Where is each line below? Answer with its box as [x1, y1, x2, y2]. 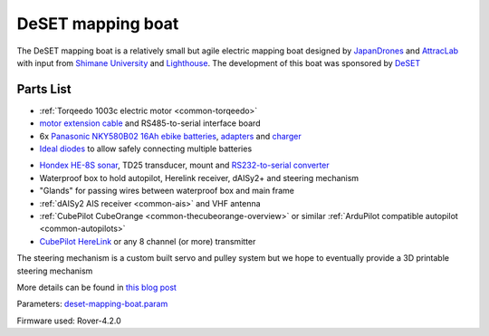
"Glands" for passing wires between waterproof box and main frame [39, 186, 294, 197]
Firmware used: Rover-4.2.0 [16, 315, 121, 326]
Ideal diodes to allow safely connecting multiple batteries [39, 143, 253, 154]
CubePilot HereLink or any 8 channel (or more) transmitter [39, 235, 256, 246]
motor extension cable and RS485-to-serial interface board [39, 118, 261, 129]
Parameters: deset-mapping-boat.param [16, 299, 168, 310]
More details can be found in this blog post [16, 282, 177, 293]
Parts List [16, 82, 72, 97]
